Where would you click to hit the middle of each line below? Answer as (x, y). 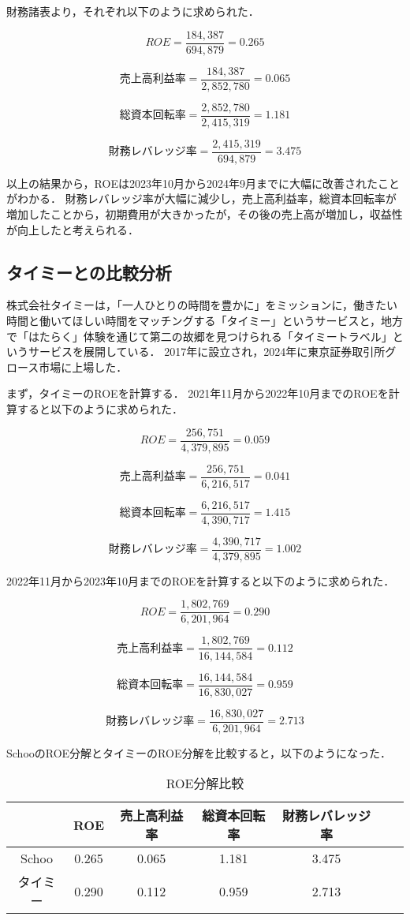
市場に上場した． (83, 367)
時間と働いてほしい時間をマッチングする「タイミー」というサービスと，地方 (205, 321)
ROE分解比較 (205, 783)
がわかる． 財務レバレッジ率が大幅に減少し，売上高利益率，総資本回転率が (201, 198)
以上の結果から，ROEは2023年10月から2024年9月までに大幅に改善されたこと (203, 183)
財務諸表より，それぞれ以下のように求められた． (133, 11)
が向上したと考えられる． (73, 229)
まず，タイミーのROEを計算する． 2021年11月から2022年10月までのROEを (198, 393)
